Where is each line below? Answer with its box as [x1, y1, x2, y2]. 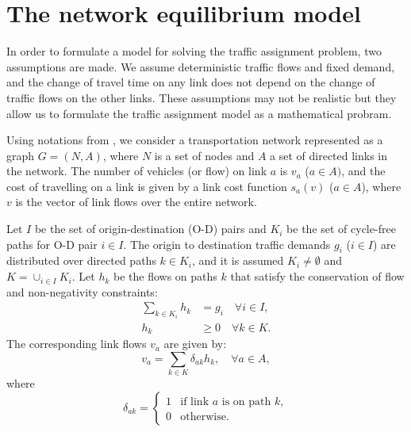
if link [180, 396, 209, 407]
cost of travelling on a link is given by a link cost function [6, 178, 287, 194]
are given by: [163, 335, 227, 352]
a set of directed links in [270, 147, 388, 163]
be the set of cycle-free [286, 220, 396, 237]
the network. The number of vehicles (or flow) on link [6, 162, 267, 179]
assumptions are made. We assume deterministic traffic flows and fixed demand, [6, 58, 395, 75]
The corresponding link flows [6, 335, 147, 352]
